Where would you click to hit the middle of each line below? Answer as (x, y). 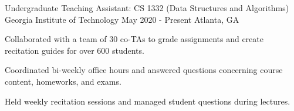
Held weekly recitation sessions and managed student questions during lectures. (148, 101)
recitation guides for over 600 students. (75, 50)
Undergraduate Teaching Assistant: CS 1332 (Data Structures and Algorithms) (147, 8)
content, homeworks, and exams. (63, 81)
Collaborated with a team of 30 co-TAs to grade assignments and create (134, 39)
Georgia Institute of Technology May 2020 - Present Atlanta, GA (122, 19)
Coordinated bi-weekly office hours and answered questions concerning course (144, 70)
